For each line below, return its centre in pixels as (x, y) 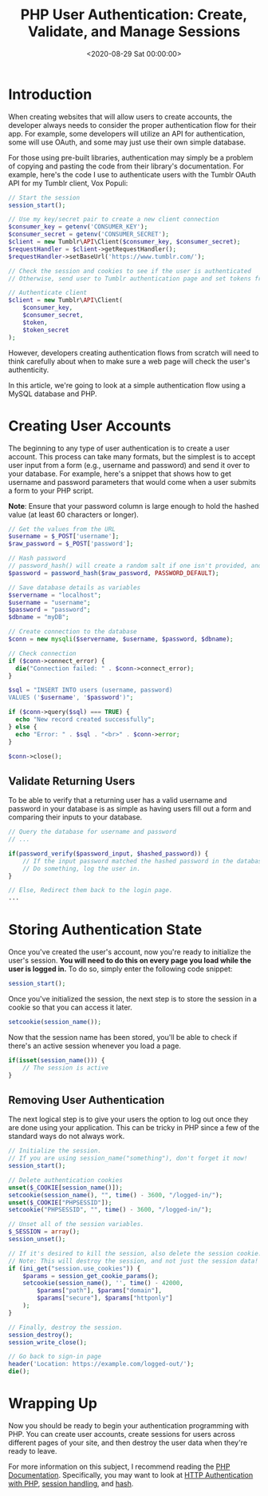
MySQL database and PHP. (53, 394)
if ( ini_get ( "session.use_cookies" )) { (75, 1268)
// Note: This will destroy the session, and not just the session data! (134, 1261)
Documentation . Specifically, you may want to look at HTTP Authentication (131, 1475)
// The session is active (66, 1068)
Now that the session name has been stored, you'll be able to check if (123, 1037)
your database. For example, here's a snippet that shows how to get (120, 474)
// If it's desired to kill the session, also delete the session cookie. (135, 1253)
